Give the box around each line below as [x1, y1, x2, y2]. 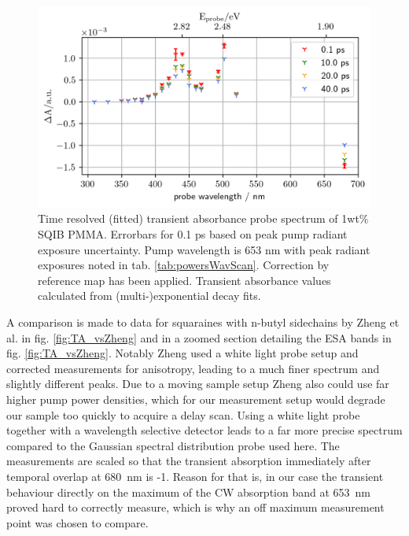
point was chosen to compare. [6, 514, 149, 530]
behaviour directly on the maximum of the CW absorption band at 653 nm [6, 483, 371, 500]
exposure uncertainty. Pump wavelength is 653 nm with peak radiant [38, 241, 370, 257]
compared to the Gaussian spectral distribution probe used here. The [6, 437, 340, 453]
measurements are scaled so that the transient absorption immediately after [6, 453, 371, 469]
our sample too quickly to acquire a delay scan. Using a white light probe [6, 406, 360, 423]
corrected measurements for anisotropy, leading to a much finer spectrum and [6, 360, 380, 376]
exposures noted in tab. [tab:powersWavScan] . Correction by [38, 257, 330, 273]
